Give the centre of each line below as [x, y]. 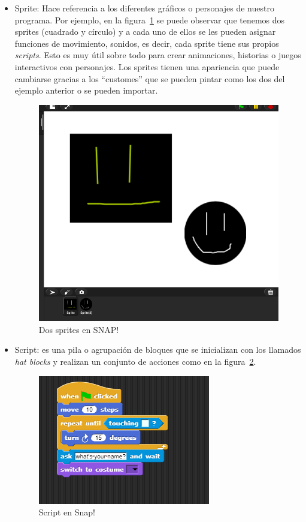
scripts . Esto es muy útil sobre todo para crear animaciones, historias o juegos [158, 55]
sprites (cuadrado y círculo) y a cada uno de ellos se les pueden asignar [145, 31]
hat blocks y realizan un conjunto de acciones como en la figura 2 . [135, 361]
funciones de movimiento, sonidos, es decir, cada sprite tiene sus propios [147, 43]
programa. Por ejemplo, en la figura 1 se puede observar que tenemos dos [150, 19]
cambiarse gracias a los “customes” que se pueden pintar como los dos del [150, 78]
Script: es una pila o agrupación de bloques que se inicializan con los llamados [158, 349]
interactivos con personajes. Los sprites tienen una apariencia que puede [147, 66]
